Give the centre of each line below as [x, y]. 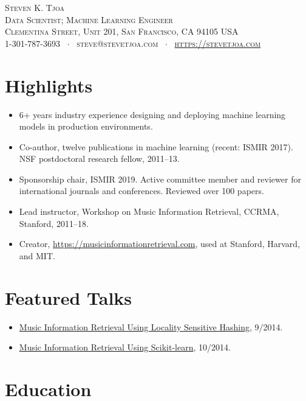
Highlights [49, 85]
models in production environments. [86, 126]
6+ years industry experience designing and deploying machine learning [152, 114]
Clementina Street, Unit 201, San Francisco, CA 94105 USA [122, 31]
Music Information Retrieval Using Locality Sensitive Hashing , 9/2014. [151, 326]
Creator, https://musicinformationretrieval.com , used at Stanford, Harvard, [160, 244]
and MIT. [37, 255]
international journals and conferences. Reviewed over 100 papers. [141, 191]
